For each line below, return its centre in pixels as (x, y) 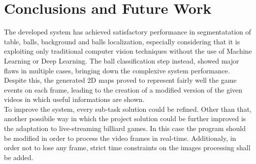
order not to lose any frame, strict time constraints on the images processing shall (127, 148)
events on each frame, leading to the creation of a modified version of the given (123, 89)
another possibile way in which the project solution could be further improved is (125, 118)
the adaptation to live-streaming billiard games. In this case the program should (125, 128)
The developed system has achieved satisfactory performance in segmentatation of (128, 32)
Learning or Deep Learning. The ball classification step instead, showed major (122, 60)
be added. (19, 157)
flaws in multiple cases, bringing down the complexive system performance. (117, 70)
